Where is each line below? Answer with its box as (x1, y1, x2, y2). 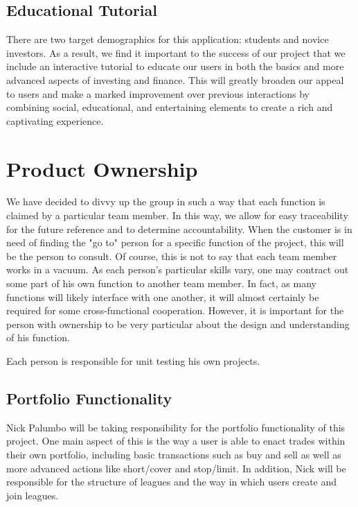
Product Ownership (6, 154, 198, 182)
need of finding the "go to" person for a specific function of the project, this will (6, 235, 344, 250)
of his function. (6, 330, 70, 345)
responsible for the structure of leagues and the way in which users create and (6, 474, 337, 489)
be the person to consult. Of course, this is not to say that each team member (6, 248, 337, 263)
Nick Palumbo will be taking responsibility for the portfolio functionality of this (6, 420, 346, 434)
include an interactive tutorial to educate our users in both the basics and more (6, 59, 344, 74)
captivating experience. (6, 113, 104, 128)
